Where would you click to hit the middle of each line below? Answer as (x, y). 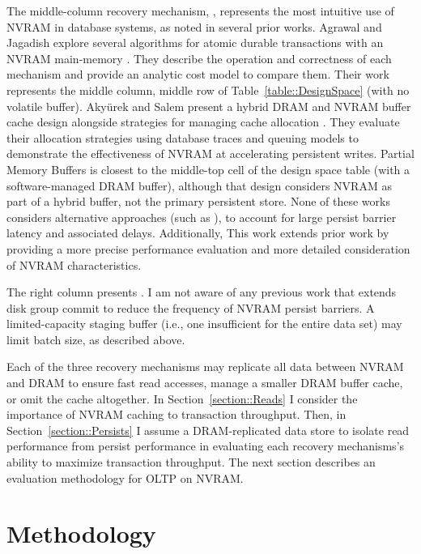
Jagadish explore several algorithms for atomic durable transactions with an (195, 43)
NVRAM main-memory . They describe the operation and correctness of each (199, 58)
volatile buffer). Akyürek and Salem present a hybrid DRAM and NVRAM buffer (209, 106)
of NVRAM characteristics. (74, 264)
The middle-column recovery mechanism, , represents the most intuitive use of (200, 11)
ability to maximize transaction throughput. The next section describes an (191, 462)
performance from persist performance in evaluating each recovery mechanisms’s (206, 446)
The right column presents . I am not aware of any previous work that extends (202, 292)
